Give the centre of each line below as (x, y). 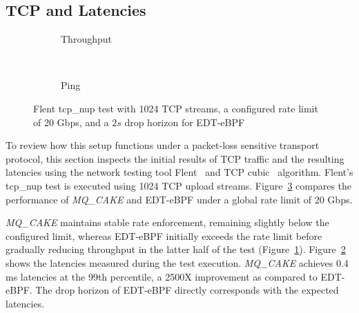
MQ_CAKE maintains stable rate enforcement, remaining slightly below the (167, 222)
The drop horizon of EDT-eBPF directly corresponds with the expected (187, 290)
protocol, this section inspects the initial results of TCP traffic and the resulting (175, 158)
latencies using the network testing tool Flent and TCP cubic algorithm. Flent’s (179, 172)
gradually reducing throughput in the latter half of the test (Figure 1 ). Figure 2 (176, 249)
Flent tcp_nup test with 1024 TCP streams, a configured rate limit (176, 108)
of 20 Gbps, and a (71, 122)
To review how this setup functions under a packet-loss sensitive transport (163, 145)
